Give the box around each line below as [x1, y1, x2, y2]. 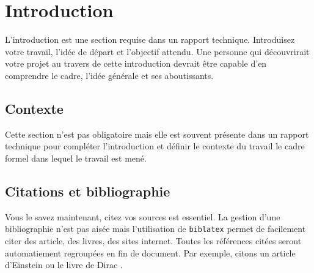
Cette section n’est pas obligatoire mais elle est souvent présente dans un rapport [5, 127, 309, 140]
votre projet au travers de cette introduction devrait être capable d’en [5, 57, 267, 70]
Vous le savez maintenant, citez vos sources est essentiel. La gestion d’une [5, 210, 280, 223]
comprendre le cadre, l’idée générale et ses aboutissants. [5, 69, 214, 81]
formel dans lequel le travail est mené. [5, 151, 147, 164]
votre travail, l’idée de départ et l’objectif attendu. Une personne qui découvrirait [5, 45, 310, 58]
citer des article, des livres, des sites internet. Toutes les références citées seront [5, 234, 302, 247]
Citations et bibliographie [5, 181, 170, 200]
